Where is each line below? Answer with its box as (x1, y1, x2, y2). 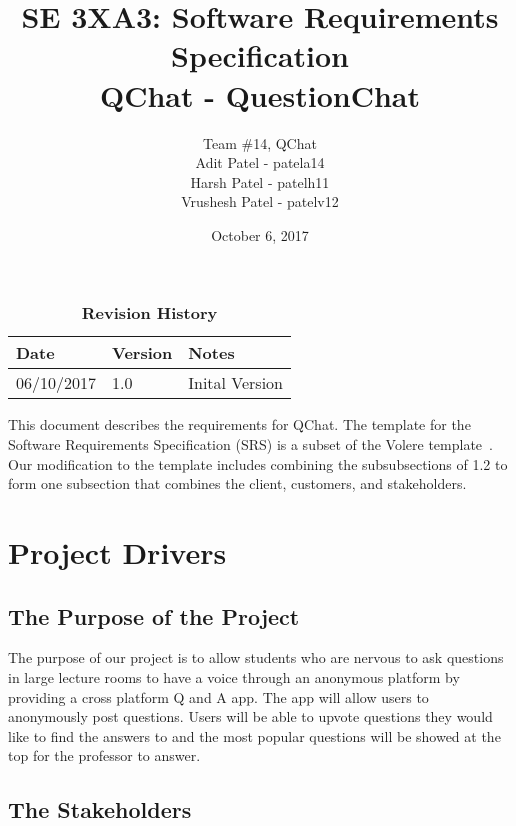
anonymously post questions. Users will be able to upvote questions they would (8, 706, 493, 727)
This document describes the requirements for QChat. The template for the (8, 414, 471, 435)
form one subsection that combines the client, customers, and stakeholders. (8, 473, 467, 494)
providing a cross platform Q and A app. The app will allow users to (8, 686, 429, 707)
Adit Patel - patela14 (195, 152, 325, 173)
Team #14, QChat (203, 132, 317, 153)
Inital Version (188, 371, 284, 395)
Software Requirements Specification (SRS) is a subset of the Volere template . (8, 434, 493, 455)
